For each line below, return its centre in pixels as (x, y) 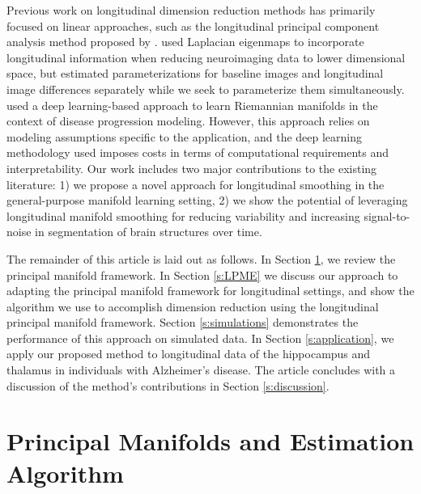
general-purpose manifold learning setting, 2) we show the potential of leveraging (207, 200)
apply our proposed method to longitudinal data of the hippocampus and (189, 354)
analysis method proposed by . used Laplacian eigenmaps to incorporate (185, 42)
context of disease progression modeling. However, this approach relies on (188, 121)
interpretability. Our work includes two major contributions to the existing (192, 168)
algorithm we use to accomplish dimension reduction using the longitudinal (193, 306)
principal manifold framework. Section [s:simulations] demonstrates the (183, 322)
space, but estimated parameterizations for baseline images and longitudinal (195, 73)
